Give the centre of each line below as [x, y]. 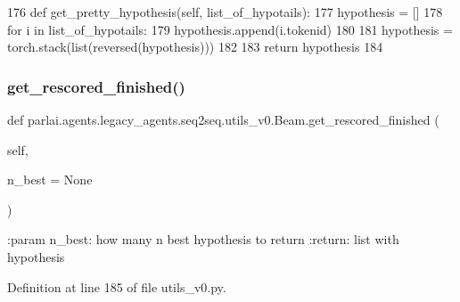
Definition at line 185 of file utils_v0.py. [117, 286]
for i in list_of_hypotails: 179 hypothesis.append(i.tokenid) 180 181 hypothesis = [230, 29]
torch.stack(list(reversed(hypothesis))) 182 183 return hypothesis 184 [195, 47]
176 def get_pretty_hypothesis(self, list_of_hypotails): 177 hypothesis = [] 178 [225, 12]
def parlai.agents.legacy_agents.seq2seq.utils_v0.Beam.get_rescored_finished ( [223, 119]
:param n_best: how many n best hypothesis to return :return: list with [203, 239]
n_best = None [50, 180]
